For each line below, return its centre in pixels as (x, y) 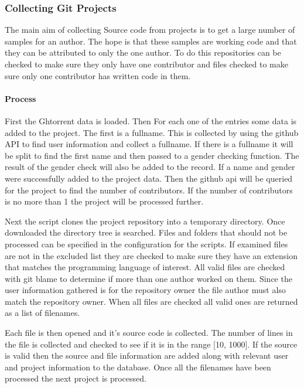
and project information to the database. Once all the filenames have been (138, 367)
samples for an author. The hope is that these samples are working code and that (151, 41)
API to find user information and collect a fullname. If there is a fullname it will (149, 144)
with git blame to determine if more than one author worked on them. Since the (148, 278)
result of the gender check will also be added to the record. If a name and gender (150, 167)
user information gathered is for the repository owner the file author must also (145, 290)
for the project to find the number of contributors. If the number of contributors (149, 190)
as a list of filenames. (42, 313)
